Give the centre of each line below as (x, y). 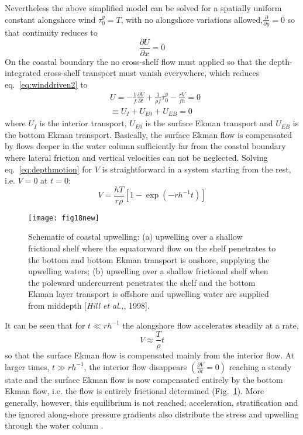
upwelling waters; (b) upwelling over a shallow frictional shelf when (148, 271)
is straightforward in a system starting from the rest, (197, 169)
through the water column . (54, 425)
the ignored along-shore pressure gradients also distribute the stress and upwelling (152, 414)
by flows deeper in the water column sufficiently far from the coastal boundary (145, 146)
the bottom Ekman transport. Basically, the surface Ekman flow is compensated (149, 134)
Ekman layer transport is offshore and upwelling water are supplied (149, 294)
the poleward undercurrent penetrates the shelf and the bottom (142, 282)
